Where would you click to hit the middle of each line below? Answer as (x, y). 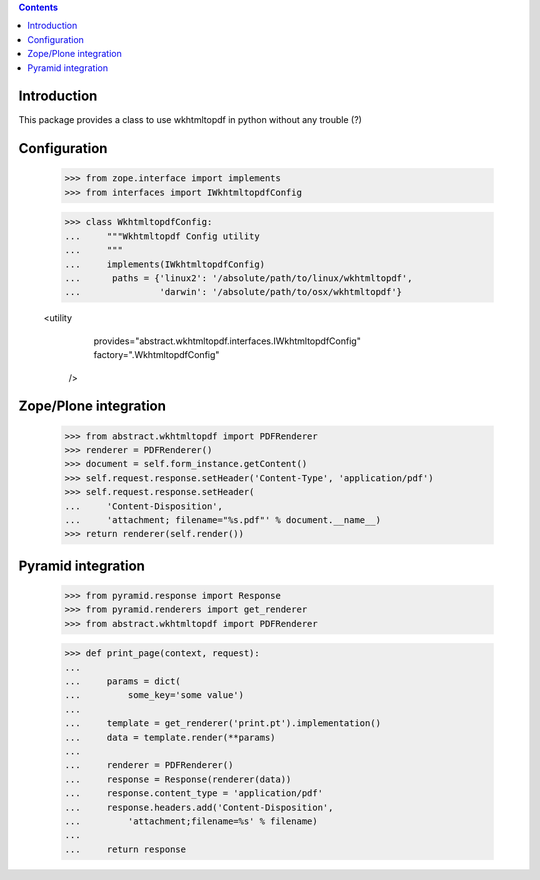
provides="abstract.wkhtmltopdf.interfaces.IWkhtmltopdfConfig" (227, 341)
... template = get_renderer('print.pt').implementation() (223, 723)
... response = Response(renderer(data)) (178, 779)
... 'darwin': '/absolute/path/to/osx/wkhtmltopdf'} (233, 292)
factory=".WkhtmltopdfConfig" (156, 355)
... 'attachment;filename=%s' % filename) (191, 821)
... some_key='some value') (154, 695)
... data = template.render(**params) (170, 737)
